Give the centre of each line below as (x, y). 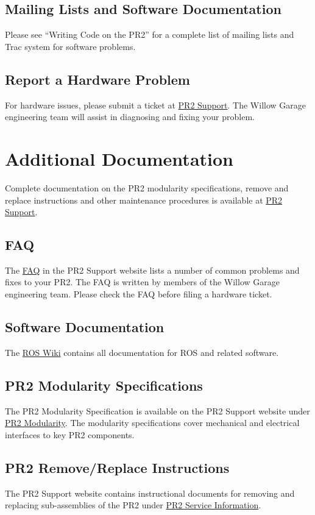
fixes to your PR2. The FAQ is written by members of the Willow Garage (142, 282)
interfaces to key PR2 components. (70, 434)
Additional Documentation (119, 158)
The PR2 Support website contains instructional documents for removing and (150, 493)
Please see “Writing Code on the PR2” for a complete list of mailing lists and (150, 34)
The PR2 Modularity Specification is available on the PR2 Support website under (157, 410)
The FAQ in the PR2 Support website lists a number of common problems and (152, 270)
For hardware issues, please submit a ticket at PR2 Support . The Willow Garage (155, 105)
